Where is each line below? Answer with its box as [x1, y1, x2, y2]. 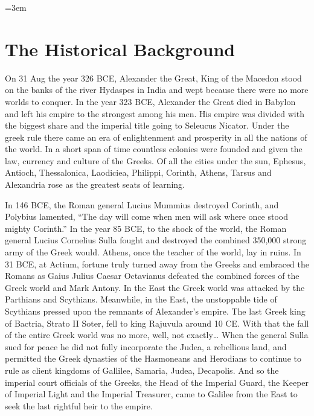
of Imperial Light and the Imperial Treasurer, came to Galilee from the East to [5, 388, 298, 400]
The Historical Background [5, 36, 235, 61]
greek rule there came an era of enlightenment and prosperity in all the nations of [5, 130, 307, 143]
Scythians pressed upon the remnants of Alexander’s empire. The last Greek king [5, 305, 306, 317]
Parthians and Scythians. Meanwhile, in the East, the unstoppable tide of [5, 293, 277, 306]
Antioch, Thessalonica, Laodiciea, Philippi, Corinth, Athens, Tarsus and [5, 166, 272, 179]
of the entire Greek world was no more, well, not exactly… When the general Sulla [5, 328, 309, 341]
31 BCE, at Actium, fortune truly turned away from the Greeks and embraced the [5, 257, 310, 270]
